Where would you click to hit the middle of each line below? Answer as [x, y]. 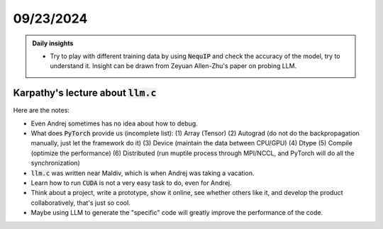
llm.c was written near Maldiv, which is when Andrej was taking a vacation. [143, 173]
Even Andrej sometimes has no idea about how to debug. [114, 123]
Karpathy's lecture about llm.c [85, 93]
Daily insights [53, 43]
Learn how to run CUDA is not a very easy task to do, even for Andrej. [131, 183]
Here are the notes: [41, 111]
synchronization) [56, 163]
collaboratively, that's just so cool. [81, 203]
